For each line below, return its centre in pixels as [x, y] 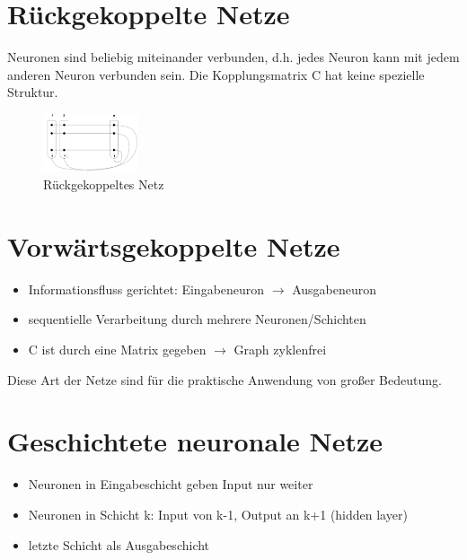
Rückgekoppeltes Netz [104, 184]
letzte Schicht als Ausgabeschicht [119, 544]
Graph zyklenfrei [280, 350]
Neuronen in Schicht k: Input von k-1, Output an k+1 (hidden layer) [218, 514]
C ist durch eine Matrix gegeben [117, 350]
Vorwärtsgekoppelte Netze [174, 245]
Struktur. [33, 92]
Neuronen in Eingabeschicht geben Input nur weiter [171, 484]
